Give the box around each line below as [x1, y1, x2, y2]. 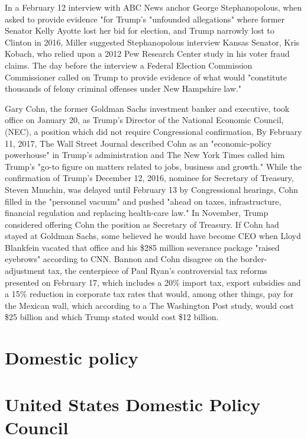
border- [240, 253, 267, 265]
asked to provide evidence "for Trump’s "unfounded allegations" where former [5, 12, 285, 25]
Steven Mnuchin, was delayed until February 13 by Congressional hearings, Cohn [5, 183, 298, 195]
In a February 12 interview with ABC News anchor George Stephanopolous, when [5, 1, 302, 13]
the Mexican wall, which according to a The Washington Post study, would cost [5, 299, 294, 311]
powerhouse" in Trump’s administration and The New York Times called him [5, 149, 285, 161]
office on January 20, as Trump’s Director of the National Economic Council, [5, 114, 284, 126]
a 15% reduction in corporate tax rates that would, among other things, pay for [5, 288, 294, 300]
